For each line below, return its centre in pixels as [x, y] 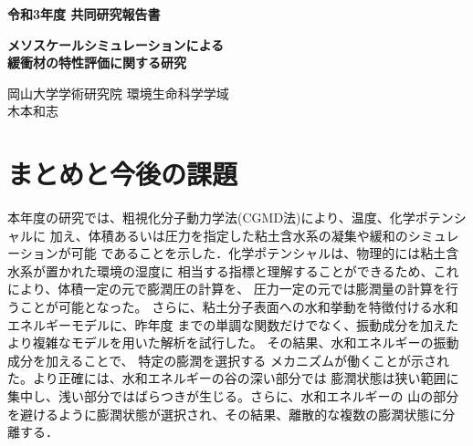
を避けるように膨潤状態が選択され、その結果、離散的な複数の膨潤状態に [225, 414]
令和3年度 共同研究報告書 [84, 14]
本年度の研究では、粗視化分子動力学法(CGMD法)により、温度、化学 [211, 218]
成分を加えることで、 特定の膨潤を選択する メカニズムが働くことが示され [228, 360]
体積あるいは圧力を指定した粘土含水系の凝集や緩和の [248, 235]
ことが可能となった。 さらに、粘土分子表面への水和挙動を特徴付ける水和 [239, 307]
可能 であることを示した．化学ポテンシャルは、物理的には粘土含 [265, 253]
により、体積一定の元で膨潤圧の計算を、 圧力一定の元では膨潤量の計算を [226, 289]
